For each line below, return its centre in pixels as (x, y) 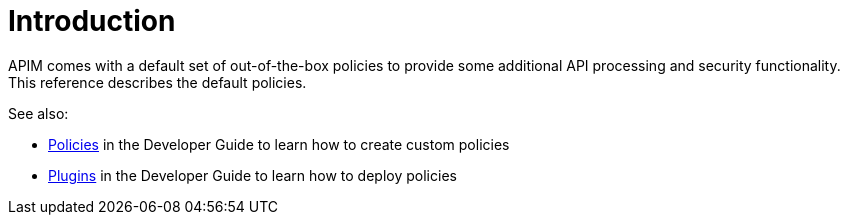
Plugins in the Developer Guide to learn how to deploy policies (252, 175)
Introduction (92, 21)
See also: (38, 113)
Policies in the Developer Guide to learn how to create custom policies (279, 144)
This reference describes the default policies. (157, 82)
